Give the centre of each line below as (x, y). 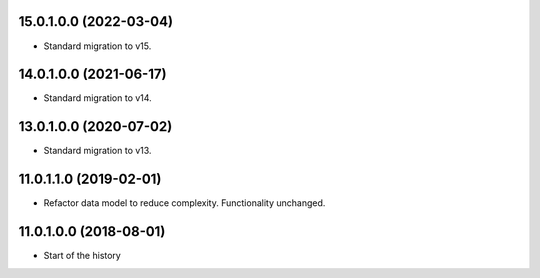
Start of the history (82, 256)
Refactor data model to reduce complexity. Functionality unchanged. (184, 203)
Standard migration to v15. (97, 46)
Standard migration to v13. (97, 151)
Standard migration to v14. (97, 98)
